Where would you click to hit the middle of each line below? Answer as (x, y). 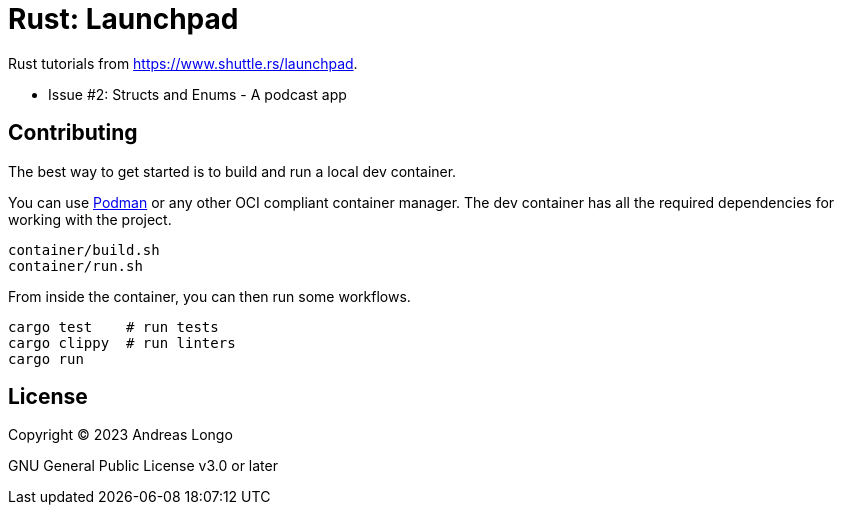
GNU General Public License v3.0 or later (143, 466)
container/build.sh (84, 249)
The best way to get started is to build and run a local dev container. (232, 171)
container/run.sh (75, 265)
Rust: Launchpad (123, 19)
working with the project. (90, 219)
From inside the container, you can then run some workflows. (209, 296)
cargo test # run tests (113, 326)
